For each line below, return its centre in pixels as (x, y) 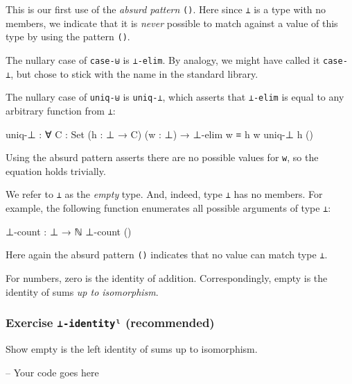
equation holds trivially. (56, 170)
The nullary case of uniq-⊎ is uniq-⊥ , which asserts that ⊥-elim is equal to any (175, 97)
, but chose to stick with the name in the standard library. (134, 73)
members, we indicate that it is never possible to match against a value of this (172, 23)
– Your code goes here (52, 372)
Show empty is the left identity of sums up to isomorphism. (132, 348)
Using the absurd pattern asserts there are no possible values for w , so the (162, 157)
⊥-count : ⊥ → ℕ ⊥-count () (69, 231)
